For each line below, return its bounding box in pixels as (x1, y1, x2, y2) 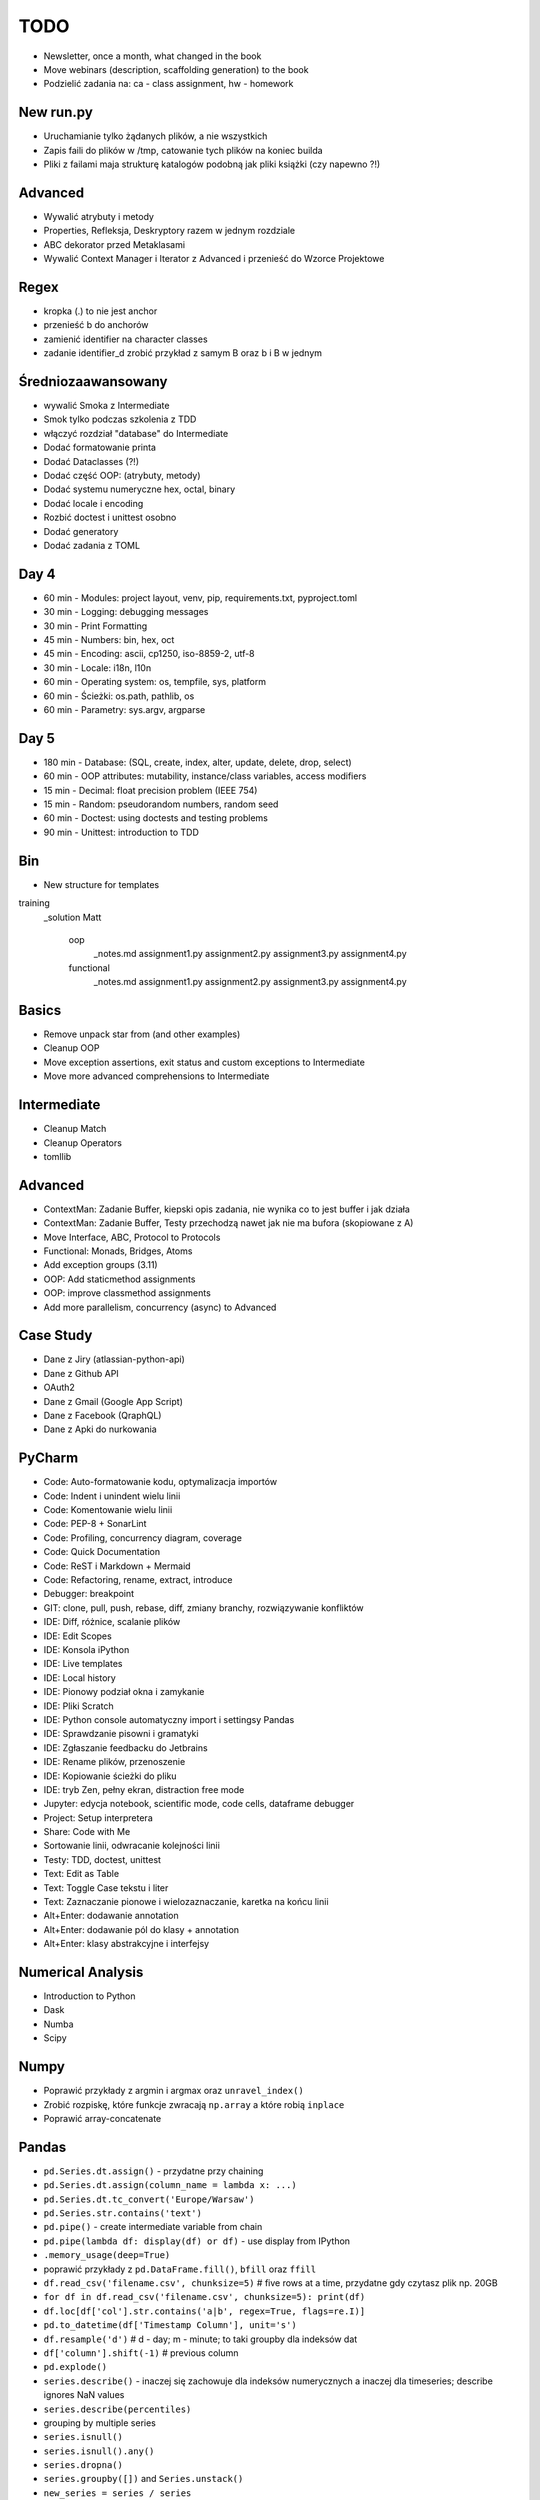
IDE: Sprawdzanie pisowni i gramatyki (43, 1728, 199, 1740)
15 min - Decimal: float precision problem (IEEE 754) (43, 784, 258, 796)
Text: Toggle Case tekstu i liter (43, 1881, 169, 1894)
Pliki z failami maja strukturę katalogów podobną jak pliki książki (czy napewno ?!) (43, 158, 381, 170)
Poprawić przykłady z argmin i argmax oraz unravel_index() (43, 2085, 304, 2097)
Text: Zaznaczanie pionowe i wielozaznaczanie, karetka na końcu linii (43, 1896, 329, 1908)
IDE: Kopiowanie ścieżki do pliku (43, 1770, 177, 1782)
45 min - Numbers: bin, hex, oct (43, 634, 175, 646)
